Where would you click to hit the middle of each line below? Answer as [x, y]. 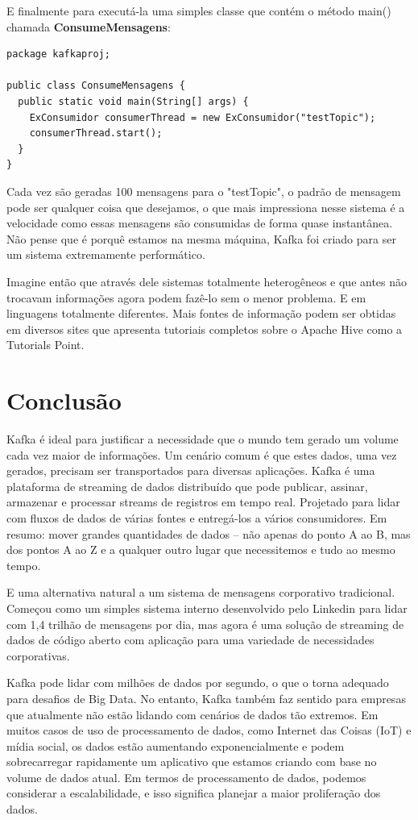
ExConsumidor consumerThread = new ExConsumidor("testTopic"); [203, 117]
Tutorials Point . [46, 345]
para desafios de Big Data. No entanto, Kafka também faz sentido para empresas [206, 698]
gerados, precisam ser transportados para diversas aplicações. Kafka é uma [191, 470]
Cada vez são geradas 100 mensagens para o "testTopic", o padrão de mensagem [204, 191]
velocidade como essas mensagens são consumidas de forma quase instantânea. [200, 223]
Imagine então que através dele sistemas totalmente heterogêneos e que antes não [207, 281]
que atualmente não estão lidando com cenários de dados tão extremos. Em [192, 714]
